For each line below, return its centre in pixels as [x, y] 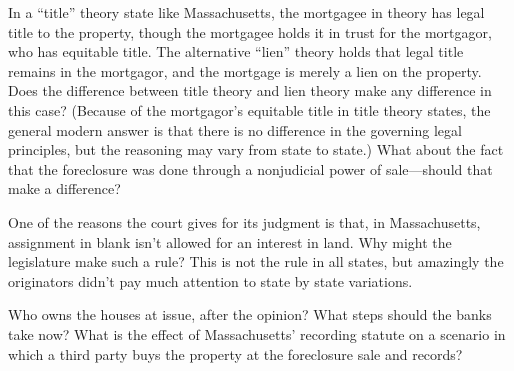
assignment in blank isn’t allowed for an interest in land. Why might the [230, 241]
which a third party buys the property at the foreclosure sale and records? [235, 353]
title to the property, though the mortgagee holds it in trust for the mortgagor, [250, 31]
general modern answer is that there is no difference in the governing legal [235, 129]
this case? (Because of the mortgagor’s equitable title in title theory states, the [249, 109]
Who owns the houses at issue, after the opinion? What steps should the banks [250, 314]
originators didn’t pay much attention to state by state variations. [210, 280]
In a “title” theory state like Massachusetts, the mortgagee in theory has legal [246, 12]
